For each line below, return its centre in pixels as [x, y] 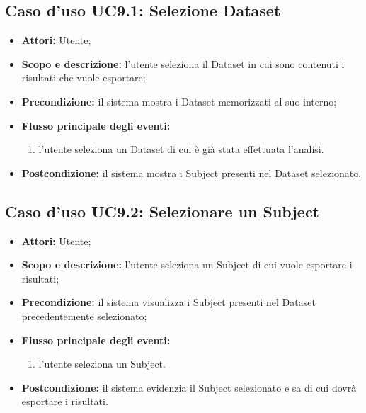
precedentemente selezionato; [84, 316]
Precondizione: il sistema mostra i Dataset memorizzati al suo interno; [179, 101]
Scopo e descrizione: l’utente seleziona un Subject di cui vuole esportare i [187, 265]
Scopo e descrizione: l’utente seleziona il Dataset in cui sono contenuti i [183, 63]
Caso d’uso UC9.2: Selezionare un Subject [162, 211]
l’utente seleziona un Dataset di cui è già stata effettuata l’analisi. [181, 149]
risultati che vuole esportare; [84, 78]
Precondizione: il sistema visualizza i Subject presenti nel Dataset [168, 302]
